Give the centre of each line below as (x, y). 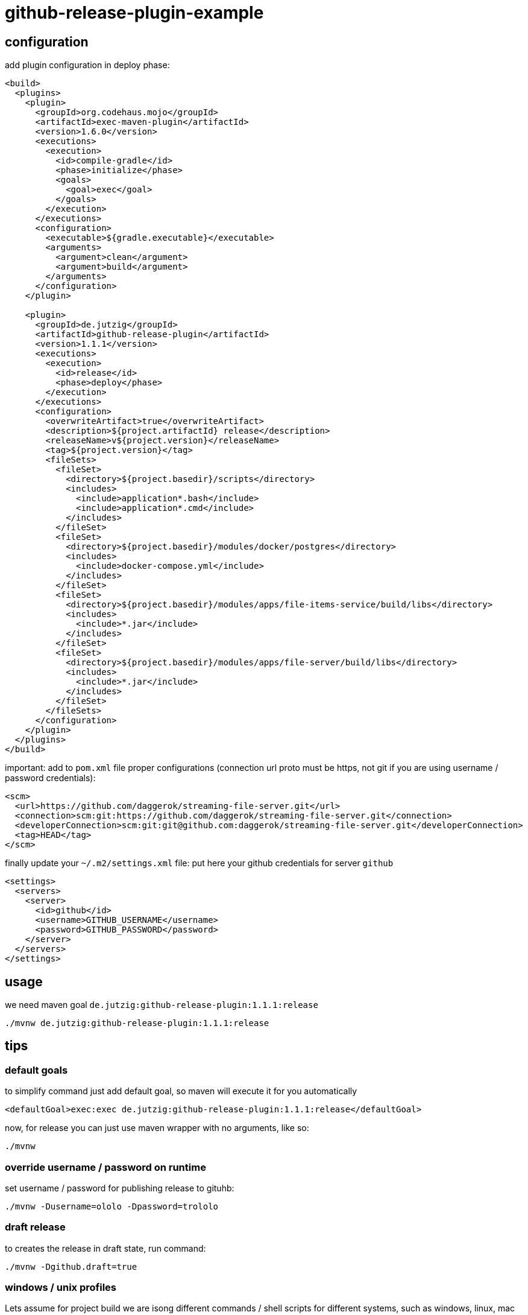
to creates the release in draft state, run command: (105, 1248)
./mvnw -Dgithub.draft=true (71, 1266)
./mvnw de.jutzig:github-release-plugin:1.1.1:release (137, 1023)
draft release (35, 1227)
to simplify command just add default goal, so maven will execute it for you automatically (181, 1091)
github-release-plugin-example (134, 13)
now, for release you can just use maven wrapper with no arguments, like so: (157, 1128)
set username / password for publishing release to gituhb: (120, 1188)
